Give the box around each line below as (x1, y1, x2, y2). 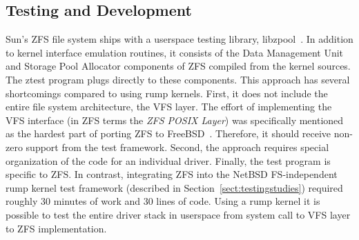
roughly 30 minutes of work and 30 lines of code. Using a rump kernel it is (6, 194, 320, 208)
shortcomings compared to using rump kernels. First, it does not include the (6, 86, 328, 100)
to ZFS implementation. (6, 221, 107, 235)
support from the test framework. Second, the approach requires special (26, 139, 329, 154)
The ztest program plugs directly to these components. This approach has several (6, 72, 350, 86)
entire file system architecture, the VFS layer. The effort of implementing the (6, 99, 332, 114)
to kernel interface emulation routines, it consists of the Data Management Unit (6, 45, 344, 59)
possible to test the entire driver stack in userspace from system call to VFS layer (6, 207, 351, 221)
